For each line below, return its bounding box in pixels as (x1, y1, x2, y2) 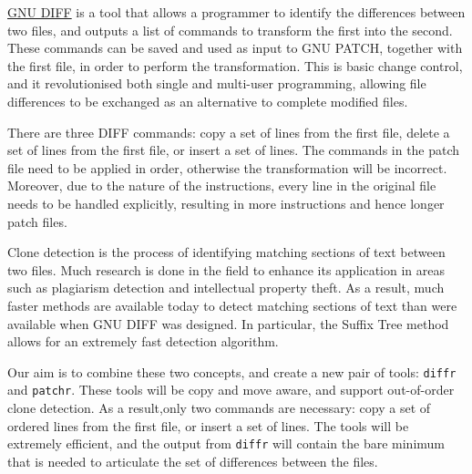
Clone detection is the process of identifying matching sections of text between (7, 242, 446, 262)
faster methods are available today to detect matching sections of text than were (7, 295, 457, 314)
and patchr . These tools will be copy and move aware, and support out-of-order (7, 380, 455, 399)
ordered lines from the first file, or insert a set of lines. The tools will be (7, 416, 409, 435)
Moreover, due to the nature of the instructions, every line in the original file (7, 176, 436, 195)
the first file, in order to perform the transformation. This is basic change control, (7, 56, 463, 75)
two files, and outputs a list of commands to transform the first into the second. (7, 20, 453, 39)
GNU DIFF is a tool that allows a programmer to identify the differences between (7, 3, 466, 21)
